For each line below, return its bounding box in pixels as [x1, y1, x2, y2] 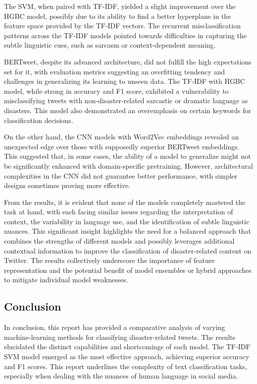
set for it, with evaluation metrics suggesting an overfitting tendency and [4, 66, 225, 76]
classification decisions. [4, 115, 73, 125]
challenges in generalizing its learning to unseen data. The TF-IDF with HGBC [4, 76, 245, 86]
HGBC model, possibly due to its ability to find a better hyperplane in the [4, 10, 231, 21]
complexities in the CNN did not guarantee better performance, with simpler [4, 170, 238, 181]
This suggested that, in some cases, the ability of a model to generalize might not [4, 151, 251, 161]
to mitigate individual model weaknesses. [4, 274, 128, 285]
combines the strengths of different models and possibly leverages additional [4, 236, 235, 246]
